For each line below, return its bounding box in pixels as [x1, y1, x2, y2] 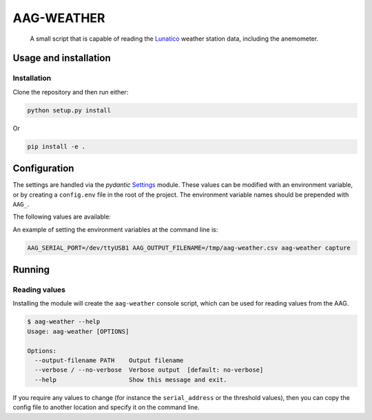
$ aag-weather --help [27, 318, 101, 326]
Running [12, 264, 50, 276]
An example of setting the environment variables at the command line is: [12, 225, 218, 234]
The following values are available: [12, 212, 112, 221]
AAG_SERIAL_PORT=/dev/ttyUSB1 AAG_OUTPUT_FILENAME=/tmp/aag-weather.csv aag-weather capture [27, 243, 351, 252]
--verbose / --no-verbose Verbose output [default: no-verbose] [34, 366, 264, 374]
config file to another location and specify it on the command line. [12, 403, 200, 412]
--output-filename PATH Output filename [34, 357, 184, 364]
